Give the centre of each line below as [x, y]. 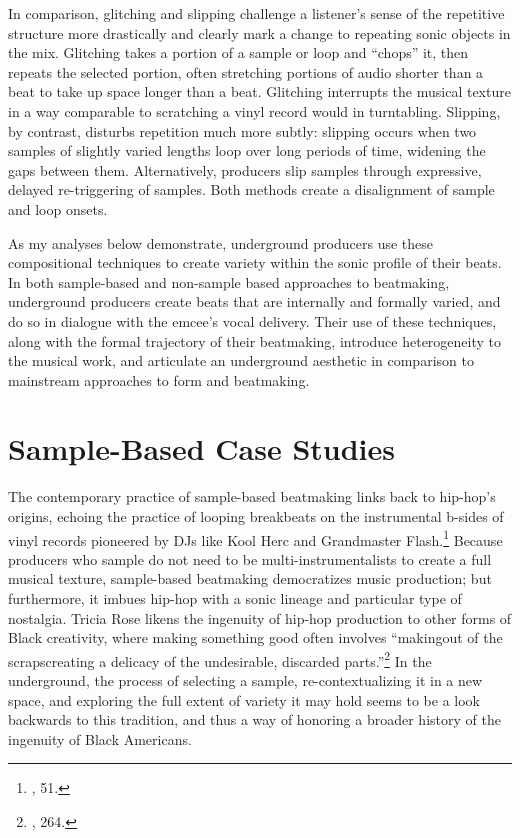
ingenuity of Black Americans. [100, 738]
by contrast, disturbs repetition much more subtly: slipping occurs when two [242, 130]
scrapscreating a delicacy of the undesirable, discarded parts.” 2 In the [220, 659]
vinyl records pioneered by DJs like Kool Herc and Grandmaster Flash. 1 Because [255, 538]
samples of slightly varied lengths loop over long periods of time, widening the [247, 150]
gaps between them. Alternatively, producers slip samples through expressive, [245, 169]
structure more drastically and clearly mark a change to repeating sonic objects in [259, 32]
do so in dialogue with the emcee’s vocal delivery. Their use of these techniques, [252, 320]
